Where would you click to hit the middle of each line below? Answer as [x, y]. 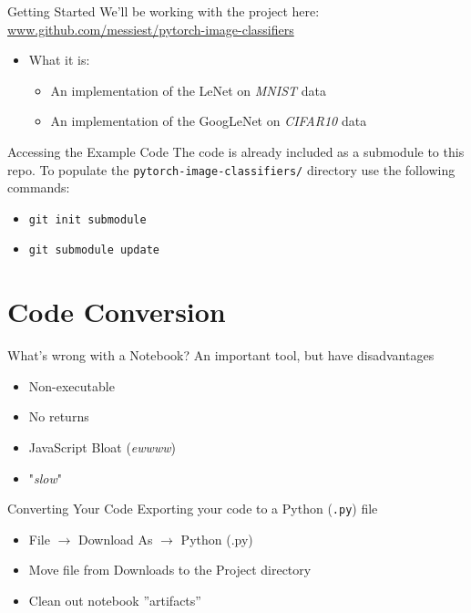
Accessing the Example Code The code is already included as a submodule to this [236, 151]
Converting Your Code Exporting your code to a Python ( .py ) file [193, 509]
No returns [59, 416]
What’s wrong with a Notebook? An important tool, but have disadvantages [221, 355]
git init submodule [87, 219]
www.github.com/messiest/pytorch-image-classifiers [151, 29]
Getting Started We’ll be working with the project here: [164, 11]
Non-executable [72, 385]
